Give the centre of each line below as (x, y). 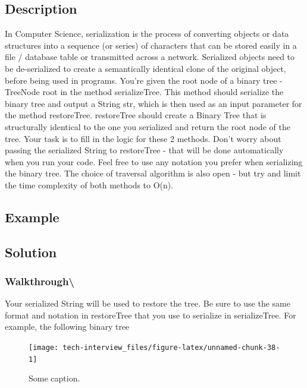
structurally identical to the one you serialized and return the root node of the (148, 126)
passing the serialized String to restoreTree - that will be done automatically (144, 150)
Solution (31, 252)
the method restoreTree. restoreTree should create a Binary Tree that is (136, 115)
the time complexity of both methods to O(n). (89, 184)
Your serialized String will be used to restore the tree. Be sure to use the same (148, 303)
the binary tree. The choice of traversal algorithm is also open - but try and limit (153, 173)
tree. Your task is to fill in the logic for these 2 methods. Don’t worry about (143, 138)
